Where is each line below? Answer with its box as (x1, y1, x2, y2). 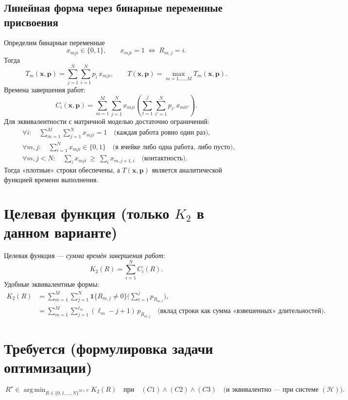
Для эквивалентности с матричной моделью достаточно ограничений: (4, 116, 209, 126)
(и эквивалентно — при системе (223, 386, 319, 393)
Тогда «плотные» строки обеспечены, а (4, 165, 120, 175)
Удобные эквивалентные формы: (4, 279, 100, 289)
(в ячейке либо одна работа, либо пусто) (112, 143, 233, 151)
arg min (23, 386, 46, 393)
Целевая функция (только (4, 203, 170, 223)
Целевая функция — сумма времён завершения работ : (4, 250, 165, 260)
